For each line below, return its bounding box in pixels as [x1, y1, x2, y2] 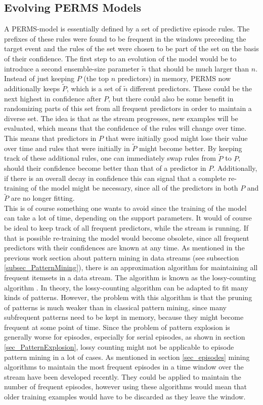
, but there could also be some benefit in [108, 93, 234, 103]
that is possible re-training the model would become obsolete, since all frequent [4, 232, 249, 243]
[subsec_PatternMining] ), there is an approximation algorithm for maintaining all [4, 262, 258, 273]
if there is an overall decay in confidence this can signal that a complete [4, 172, 226, 183]
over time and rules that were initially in [4, 142, 130, 153]
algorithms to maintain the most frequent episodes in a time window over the [4, 361, 244, 372]
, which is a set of [66, 83, 121, 93]
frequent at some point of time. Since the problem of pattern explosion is [4, 321, 230, 332]
